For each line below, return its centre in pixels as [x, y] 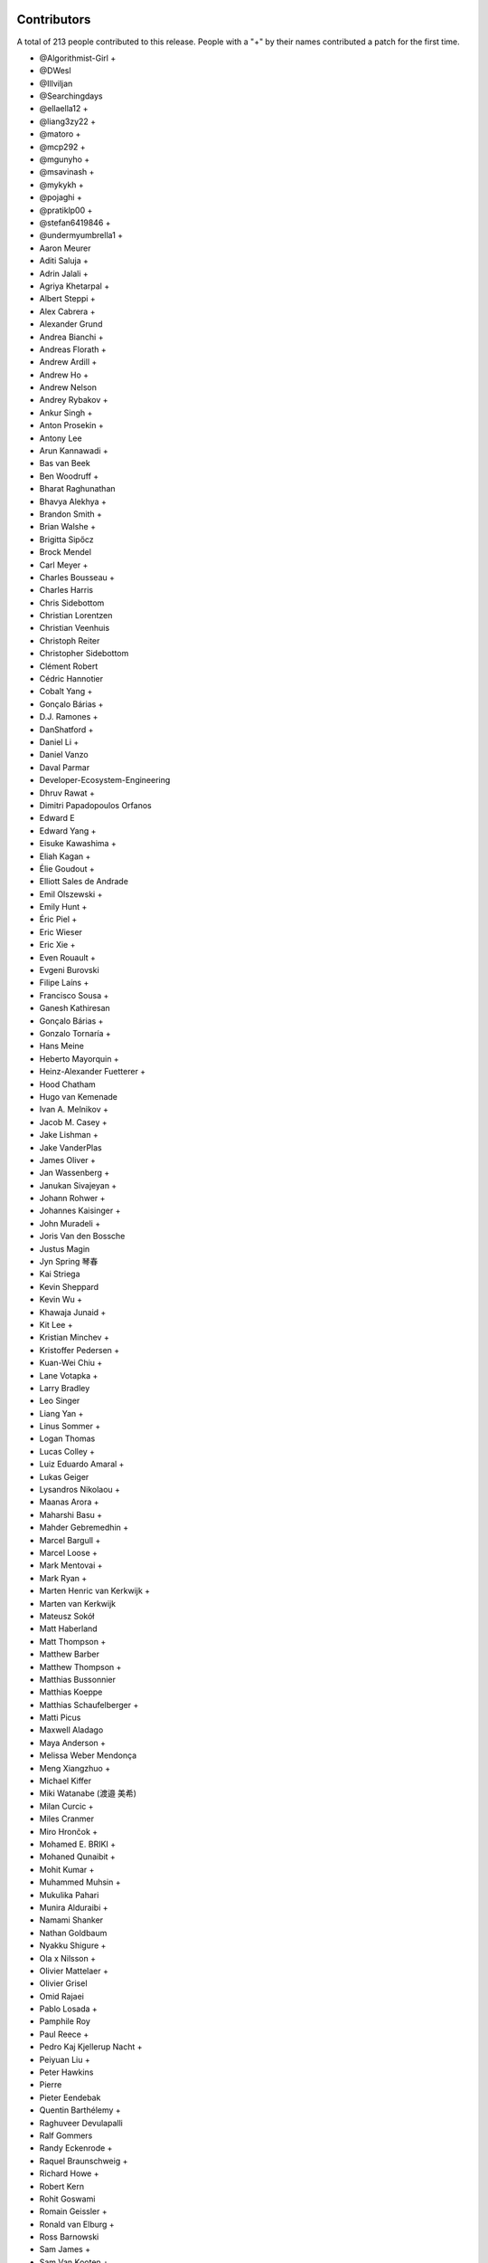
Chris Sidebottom [72, 603]
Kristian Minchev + [75, 1337]
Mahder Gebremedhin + [84, 1528]
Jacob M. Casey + [73, 1122]
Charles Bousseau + [77, 577]
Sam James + [65, 2249]
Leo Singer [60, 1401]
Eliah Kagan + [65, 856]
